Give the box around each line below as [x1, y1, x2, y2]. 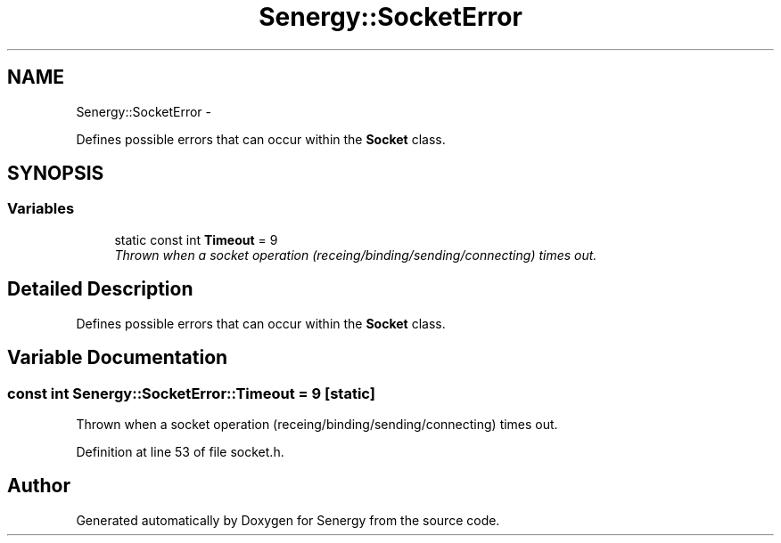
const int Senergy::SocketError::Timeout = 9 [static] [7, 384, 375, 402]
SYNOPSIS [7, 162, 104, 185]
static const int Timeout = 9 [114, 231, 278, 247]
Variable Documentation [7, 346, 228, 369]
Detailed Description [7, 278, 193, 301]
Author [7, 474, 70, 498]
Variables [7, 199, 75, 218]
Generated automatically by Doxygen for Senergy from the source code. [76, 512, 500, 528]
